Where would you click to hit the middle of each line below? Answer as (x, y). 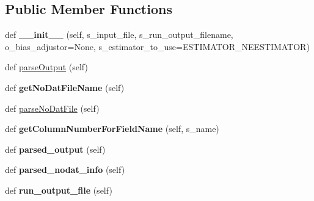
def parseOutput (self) (46, 67)
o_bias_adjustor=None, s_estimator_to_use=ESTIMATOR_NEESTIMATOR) (157, 46)
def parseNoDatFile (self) (52, 108)
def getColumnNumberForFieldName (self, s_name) (112, 129)
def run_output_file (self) (59, 190)
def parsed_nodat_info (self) (65, 170)
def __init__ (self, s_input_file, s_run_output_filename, (119, 35)
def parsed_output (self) (55, 149)
